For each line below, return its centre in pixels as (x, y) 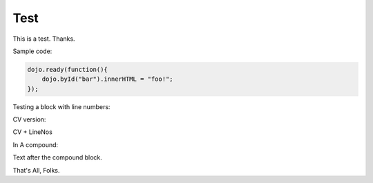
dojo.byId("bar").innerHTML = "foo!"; (107, 79)
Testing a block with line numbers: (61, 106)
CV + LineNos (33, 132)
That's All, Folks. (36, 170)
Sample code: (32, 51)
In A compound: (36, 144)
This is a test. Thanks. (44, 39)
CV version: (29, 119)
